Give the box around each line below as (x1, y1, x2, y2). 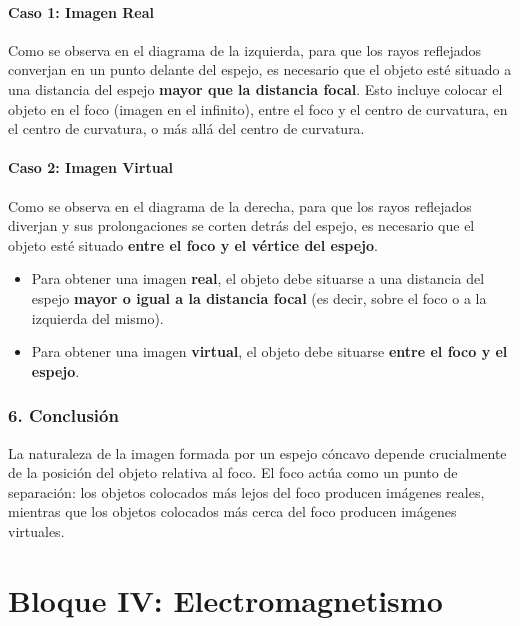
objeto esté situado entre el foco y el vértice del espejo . (8, 234, 378, 255)
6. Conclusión (8, 403, 119, 428)
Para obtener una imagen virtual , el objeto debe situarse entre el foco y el (31, 341, 508, 362)
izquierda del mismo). (31, 307, 164, 328)
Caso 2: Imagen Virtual (8, 157, 173, 178)
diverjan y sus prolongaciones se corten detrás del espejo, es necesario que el (8, 215, 475, 236)
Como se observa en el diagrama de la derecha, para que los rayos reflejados (8, 195, 472, 216)
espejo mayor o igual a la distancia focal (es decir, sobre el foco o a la (31, 287, 487, 308)
